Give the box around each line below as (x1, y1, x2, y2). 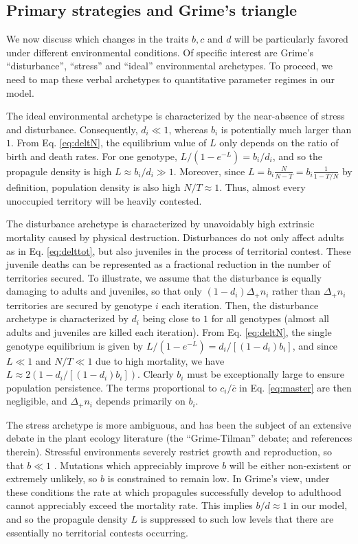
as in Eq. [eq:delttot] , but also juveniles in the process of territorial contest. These (6, 243, 351, 258)
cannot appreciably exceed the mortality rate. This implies (6, 498, 253, 512)
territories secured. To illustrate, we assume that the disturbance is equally (6, 270, 322, 284)
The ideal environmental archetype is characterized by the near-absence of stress (6, 109, 345, 123)
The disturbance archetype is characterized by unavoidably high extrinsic (6, 216, 315, 231)
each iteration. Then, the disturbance (161, 297, 319, 312)
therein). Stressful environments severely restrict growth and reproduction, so (6, 444, 333, 459)
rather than (271, 284, 321, 298)
